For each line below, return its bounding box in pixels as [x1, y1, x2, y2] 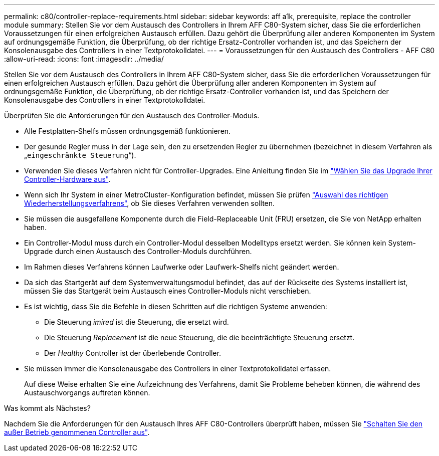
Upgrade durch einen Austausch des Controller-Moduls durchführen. [24, 247, 252, 256]
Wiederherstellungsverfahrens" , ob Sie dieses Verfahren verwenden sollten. [24, 199, 275, 207]
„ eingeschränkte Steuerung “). [24, 151, 136, 159]
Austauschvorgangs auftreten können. [24, 388, 150, 397]
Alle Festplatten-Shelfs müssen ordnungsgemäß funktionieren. [24, 127, 231, 135]
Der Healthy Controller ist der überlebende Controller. [44, 349, 221, 357]
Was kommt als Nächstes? [4, 404, 91, 412]
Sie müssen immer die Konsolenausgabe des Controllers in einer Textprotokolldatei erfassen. [24, 364, 331, 373]
